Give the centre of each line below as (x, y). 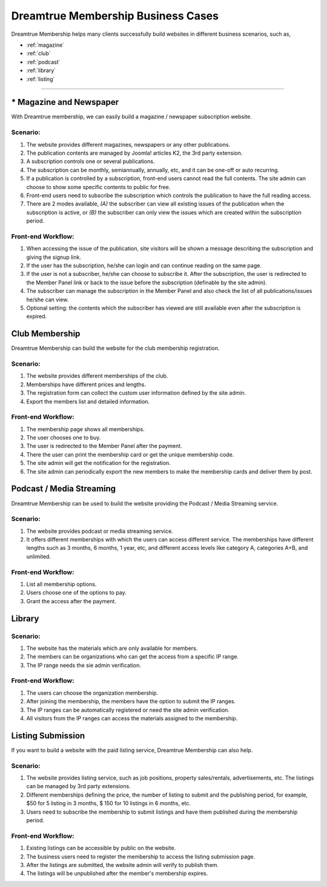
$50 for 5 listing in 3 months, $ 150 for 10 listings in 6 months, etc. (108, 803)
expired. (37, 316)
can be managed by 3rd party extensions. (78, 786)
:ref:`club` (38, 53)
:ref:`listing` (41, 79)
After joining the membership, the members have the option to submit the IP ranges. (131, 701)
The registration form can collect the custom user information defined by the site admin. (136, 393)
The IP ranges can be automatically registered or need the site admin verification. (128, 710)
